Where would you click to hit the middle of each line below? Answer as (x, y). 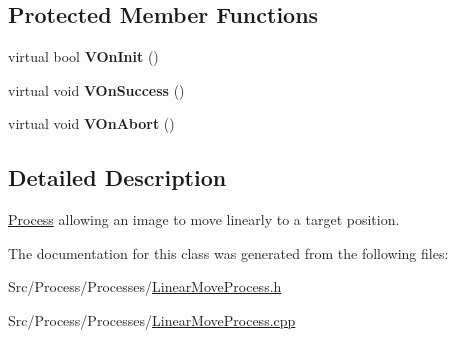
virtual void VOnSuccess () (96, 89)
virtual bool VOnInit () (83, 56)
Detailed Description (117, 177)
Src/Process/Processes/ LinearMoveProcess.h (145, 286)
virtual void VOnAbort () (91, 123)
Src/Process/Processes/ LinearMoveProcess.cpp (152, 319)
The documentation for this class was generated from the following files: (228, 252)
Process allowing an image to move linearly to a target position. (204, 219)
